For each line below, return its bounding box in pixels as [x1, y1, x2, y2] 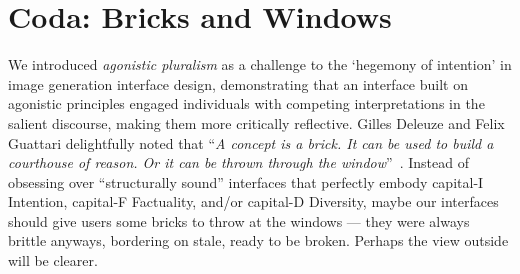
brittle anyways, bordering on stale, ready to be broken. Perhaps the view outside [8, 230, 509, 251]
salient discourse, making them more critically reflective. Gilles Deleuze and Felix [8, 112, 505, 133]
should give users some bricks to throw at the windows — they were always [8, 210, 470, 231]
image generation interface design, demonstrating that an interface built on [8, 73, 468, 94]
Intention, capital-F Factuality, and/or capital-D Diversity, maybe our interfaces [8, 191, 499, 212]
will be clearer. [8, 250, 98, 271]
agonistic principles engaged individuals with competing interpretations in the [8, 93, 485, 114]
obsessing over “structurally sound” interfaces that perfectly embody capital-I [8, 171, 484, 192]
